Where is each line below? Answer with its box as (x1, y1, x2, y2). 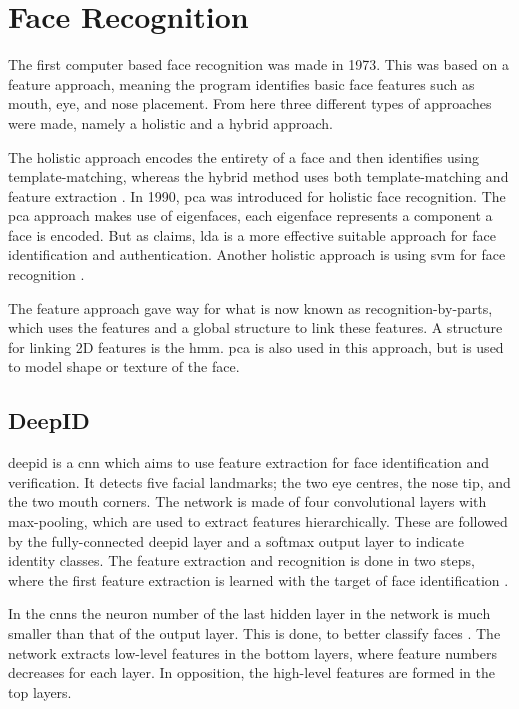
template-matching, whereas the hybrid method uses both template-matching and (8, 166, 509, 187)
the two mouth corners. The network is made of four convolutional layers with (8, 491, 487, 512)
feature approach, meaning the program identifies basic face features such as (8, 73, 475, 94)
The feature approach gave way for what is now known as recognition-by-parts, (8, 297, 493, 318)
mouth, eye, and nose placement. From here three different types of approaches (8, 93, 492, 114)
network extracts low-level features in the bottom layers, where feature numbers (8, 642, 497, 663)
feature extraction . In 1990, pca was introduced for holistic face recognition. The (8, 185, 506, 206)
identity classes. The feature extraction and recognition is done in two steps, (8, 550, 475, 571)
